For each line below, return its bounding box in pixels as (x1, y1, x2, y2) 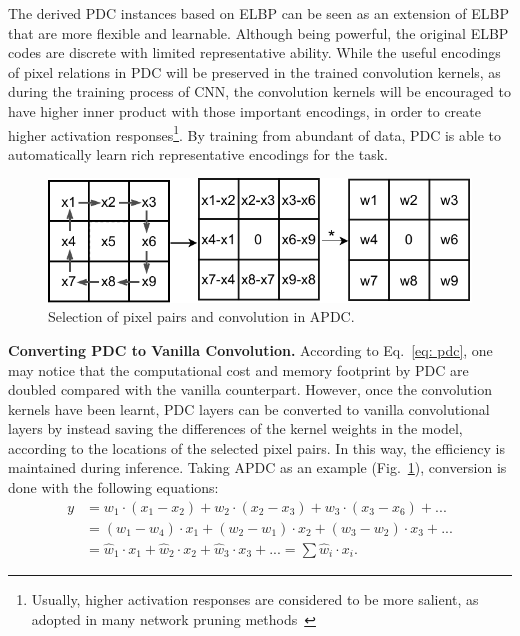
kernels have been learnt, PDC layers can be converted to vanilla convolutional (8, 398, 490, 419)
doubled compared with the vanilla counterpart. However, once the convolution (8, 379, 492, 400)
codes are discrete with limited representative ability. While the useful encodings (8, 42, 501, 63)
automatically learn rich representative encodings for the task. (8, 143, 388, 164)
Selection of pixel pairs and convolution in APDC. (48, 306, 355, 327)
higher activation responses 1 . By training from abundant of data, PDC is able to (8, 121, 502, 145)
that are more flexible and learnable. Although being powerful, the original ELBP (8, 22, 509, 43)
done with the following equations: (8, 477, 219, 498)
